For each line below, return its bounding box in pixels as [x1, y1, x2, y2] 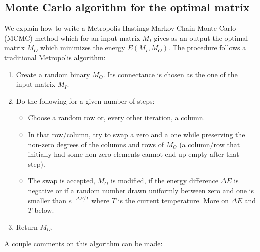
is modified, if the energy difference [111, 175, 218, 186]
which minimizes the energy [40, 42, 125, 53]
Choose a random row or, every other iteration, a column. [28, 112, 205, 123]
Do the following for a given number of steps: [16, 95, 155, 106]
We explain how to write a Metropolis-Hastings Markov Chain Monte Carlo [4, 23, 236, 33]
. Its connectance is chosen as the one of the [103, 69, 238, 79]
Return [16, 221, 38, 232]
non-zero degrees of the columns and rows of [28, 139, 164, 149]
